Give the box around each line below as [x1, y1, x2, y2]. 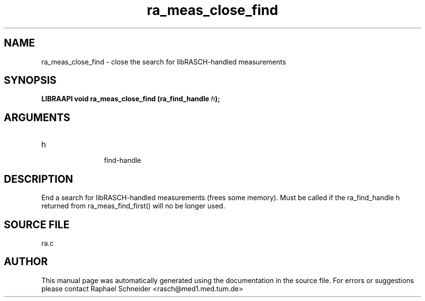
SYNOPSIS [4, 74, 57, 87]
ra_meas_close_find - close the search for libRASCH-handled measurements [41, 57, 286, 66]
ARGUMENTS [4, 111, 70, 124]
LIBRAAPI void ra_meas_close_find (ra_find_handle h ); [41, 95, 220, 103]
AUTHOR [4, 255, 48, 268]
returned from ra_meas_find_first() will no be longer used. [41, 202, 225, 210]
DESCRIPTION [4, 173, 73, 185]
